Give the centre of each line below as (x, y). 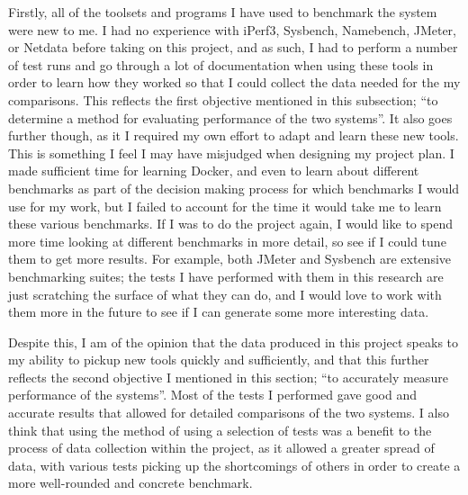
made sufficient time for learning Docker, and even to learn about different (214, 171)
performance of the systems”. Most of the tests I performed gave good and (213, 395)
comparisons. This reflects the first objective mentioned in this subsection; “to (223, 99)
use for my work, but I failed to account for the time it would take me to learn (225, 206)
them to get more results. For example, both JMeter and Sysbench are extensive (230, 259)
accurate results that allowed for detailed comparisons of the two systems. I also (229, 413)
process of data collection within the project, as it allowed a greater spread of (221, 448)
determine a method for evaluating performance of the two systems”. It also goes (230, 117)
